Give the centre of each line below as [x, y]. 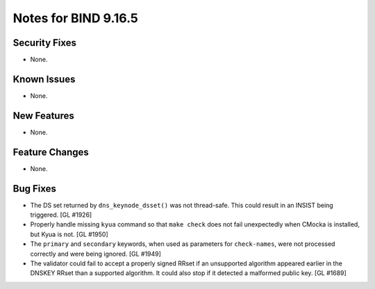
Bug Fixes [35, 189]
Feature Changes [51, 152]
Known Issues [44, 79]
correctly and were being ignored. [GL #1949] [95, 254]
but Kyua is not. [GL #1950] [69, 234]
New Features [43, 116]
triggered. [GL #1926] [61, 215]
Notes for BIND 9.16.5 [76, 18]
